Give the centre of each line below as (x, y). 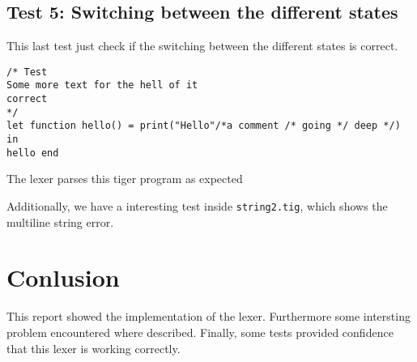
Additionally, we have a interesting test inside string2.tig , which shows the (197, 205)
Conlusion (63, 277)
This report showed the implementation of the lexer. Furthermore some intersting (208, 316)
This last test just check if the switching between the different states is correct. (202, 46)
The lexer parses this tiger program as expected (125, 179)
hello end (33, 153)
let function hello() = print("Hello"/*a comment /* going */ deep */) (204, 126)
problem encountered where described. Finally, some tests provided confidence (200, 332)
